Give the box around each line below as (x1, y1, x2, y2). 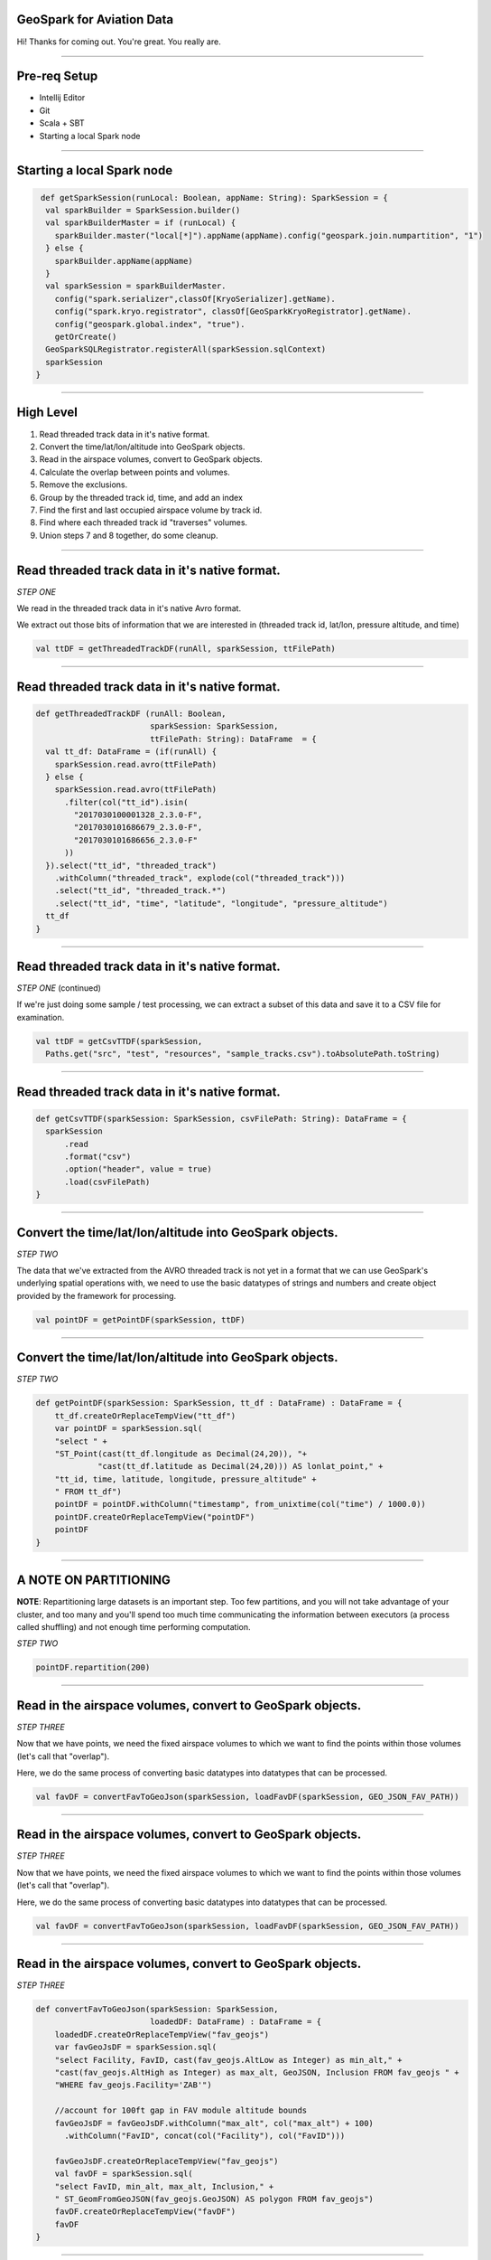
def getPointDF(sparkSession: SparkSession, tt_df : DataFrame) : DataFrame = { (35, 1398, 403, 1408)
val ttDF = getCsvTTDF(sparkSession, (35, 1036, 203, 1046)
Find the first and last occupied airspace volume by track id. (39, 504, 263, 515)
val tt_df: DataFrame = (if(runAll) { (45, 747, 217, 757)
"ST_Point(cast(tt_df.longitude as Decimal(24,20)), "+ (54, 1448, 308, 1459)
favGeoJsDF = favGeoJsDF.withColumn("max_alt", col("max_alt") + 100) (54, 2118, 375, 2128)
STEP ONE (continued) (16, 983, 101, 993)
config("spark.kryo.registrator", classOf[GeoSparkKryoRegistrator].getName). (54, 306, 412, 316)
